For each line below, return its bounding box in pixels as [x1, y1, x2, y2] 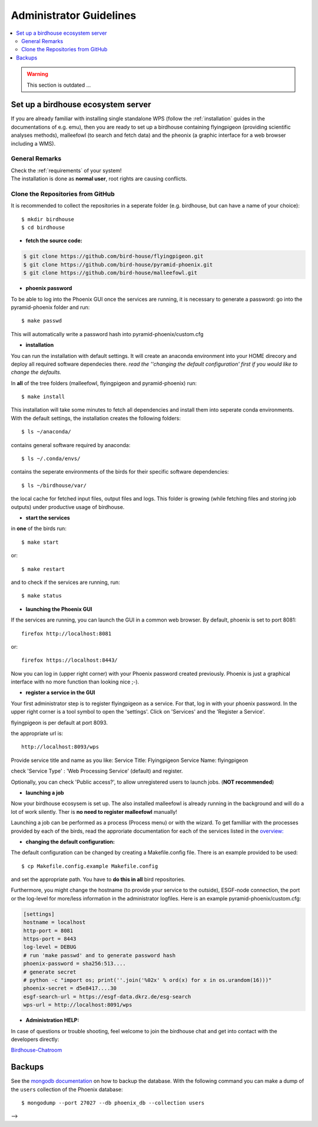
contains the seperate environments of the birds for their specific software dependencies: [11, 468, 229, 475]
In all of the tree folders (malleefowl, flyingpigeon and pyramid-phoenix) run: [11, 379, 197, 386]
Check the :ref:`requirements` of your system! [11, 167, 122, 174]
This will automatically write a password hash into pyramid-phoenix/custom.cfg [11, 330, 204, 337]
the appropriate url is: [11, 730, 64, 737]
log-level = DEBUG [23, 944, 77, 951]
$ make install [21, 393, 65, 400]
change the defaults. [11, 369, 62, 376]
